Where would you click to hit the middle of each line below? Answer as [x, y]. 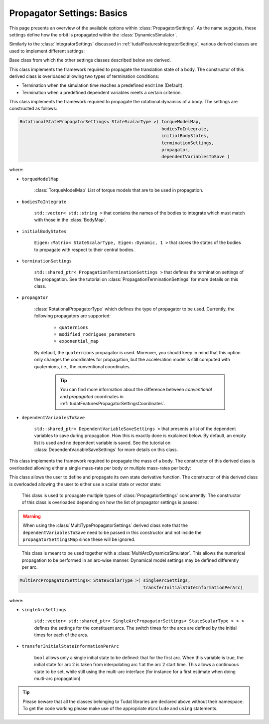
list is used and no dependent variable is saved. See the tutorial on [102, 443]
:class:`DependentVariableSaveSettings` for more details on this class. [106, 450]
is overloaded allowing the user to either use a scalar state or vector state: [85, 484]
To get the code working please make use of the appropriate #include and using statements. [120, 709]
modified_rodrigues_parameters [97, 335]
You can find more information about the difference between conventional [136, 390]
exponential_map [79, 341]
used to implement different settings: [47, 51]
